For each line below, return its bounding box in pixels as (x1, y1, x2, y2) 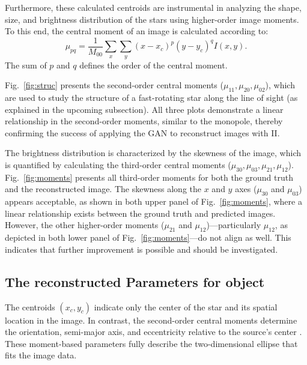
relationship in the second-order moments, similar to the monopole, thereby (5, 115, 283, 127)
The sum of (5, 58, 47, 71)
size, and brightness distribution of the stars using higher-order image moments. (5, 13, 299, 25)
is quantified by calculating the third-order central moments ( (5, 158, 231, 170)
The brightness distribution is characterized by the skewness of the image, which (5, 146, 301, 159)
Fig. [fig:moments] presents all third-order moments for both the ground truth (5, 170, 293, 183)
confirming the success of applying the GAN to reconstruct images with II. (5, 126, 280, 139)
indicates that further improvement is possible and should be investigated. (5, 243, 278, 255)
